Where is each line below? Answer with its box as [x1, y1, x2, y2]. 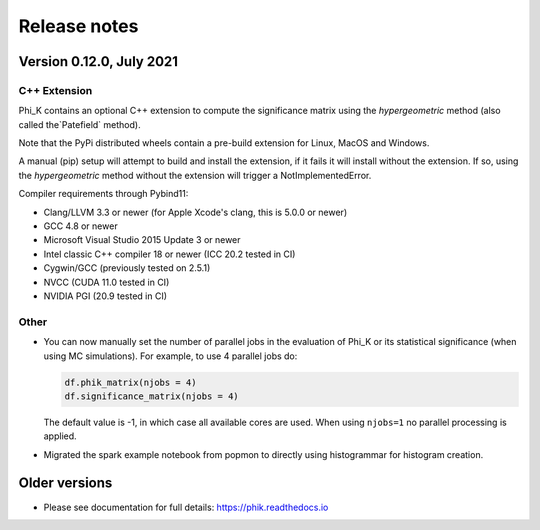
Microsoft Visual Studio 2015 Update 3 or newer [43, 234, 241, 246]
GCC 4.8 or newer [43, 220, 119, 232]
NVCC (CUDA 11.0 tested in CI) [43, 276, 170, 288]
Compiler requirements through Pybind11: [18, 188, 189, 200]
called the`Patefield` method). [18, 118, 141, 130]
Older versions [18, 475, 113, 492]
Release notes [18, 15, 139, 37]
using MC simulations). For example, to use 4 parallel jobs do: [43, 350, 298, 362]
